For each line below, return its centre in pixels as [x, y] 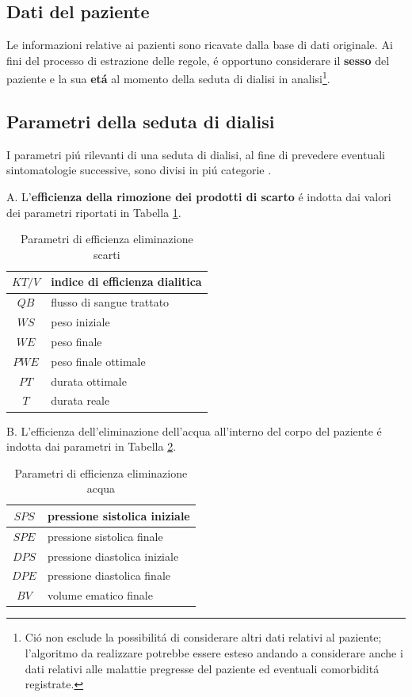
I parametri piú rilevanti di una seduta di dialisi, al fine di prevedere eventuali [196, 154]
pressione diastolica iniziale [113, 556]
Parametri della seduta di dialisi [141, 122]
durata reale [80, 400]
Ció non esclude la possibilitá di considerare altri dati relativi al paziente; [203, 637]
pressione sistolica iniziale [118, 515]
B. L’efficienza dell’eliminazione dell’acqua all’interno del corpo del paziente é [194, 430]
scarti [107, 254]
